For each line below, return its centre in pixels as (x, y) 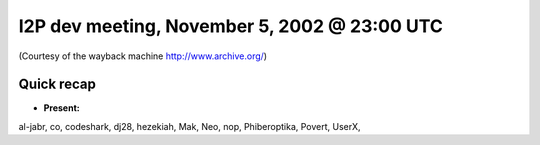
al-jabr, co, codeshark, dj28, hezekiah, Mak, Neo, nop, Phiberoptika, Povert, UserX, (189, 126)
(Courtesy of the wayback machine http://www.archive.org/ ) (143, 56)
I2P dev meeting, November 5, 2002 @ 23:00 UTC (231, 26)
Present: (61, 108)
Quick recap (57, 84)
